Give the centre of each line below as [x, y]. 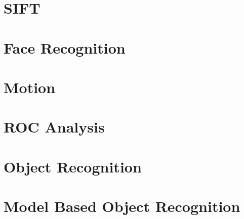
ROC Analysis [54, 127]
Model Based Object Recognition [122, 206]
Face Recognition [65, 47]
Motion [30, 87]
